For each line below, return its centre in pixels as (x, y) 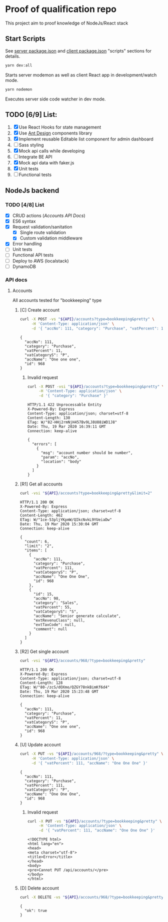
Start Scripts (25, 39)
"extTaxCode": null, (55, 625)
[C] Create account (40, 310)
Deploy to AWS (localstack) (40, 260)
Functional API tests (33, 255)
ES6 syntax (24, 221)
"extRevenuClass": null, (59, 620)
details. (13, 56)
